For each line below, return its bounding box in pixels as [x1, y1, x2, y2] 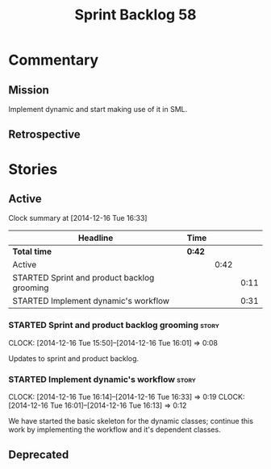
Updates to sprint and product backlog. [8, 353, 140, 363]
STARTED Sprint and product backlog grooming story [8, 320, 219, 331]
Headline [77, 232, 114, 243]
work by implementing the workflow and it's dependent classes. [8, 425, 221, 434]
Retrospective [8, 127, 81, 142]
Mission [8, 83, 50, 97]
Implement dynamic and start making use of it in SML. [8, 105, 188, 114]
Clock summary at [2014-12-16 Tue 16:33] [8, 214, 148, 223]
